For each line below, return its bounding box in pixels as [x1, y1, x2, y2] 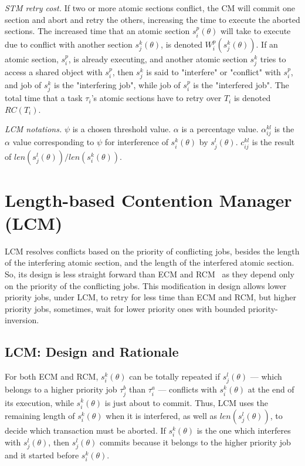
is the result [252, 136, 295, 148]
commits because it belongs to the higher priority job [99, 435, 291, 448]
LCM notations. [5, 123, 62, 135]
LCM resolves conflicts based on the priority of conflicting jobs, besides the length [5, 244, 300, 257]
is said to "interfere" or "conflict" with [146, 65, 281, 78]
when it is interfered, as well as [106, 409, 217, 421]
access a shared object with [5, 65, 103, 78]
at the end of [248, 383, 294, 395]
